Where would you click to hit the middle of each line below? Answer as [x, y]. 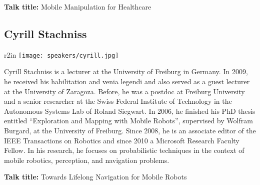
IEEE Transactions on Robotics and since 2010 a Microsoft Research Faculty [122, 140]
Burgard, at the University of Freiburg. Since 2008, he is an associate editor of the [130, 131]
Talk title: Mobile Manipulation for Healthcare [78, 7]
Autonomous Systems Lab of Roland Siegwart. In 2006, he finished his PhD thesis [130, 111]
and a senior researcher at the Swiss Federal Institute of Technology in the [118, 101]
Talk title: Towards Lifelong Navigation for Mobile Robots [95, 177]
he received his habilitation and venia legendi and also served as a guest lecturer [127, 81]
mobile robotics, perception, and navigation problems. [87, 160]
